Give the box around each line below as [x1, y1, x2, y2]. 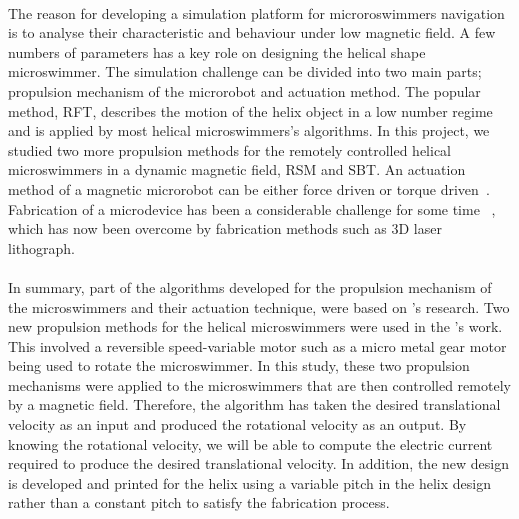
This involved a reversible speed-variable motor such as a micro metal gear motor [8, 335, 507, 356]
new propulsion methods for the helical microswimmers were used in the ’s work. [8, 316, 503, 337]
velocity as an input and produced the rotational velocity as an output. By [8, 414, 467, 435]
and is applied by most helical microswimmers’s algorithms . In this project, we [8, 120, 490, 141]
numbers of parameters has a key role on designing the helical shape [8, 41, 426, 62]
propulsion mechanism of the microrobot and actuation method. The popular [8, 80, 481, 101]
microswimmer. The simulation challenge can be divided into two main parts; [8, 61, 482, 82]
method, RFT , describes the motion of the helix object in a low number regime [8, 100, 493, 121]
